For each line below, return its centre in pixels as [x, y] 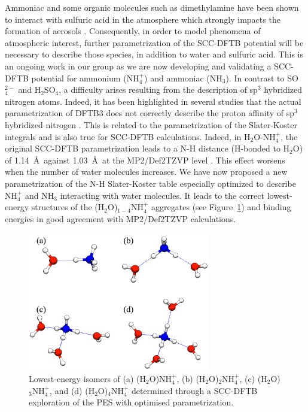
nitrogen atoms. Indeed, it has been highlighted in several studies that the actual [153, 101]
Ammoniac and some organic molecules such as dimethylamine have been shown [152, 7]
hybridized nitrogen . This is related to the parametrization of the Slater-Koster [151, 124]
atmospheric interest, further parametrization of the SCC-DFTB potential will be [154, 42]
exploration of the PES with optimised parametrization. [131, 402]
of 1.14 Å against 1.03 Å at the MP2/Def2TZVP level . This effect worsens [145, 160]
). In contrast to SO [262, 78]
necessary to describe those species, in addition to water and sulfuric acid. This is [154, 54]
